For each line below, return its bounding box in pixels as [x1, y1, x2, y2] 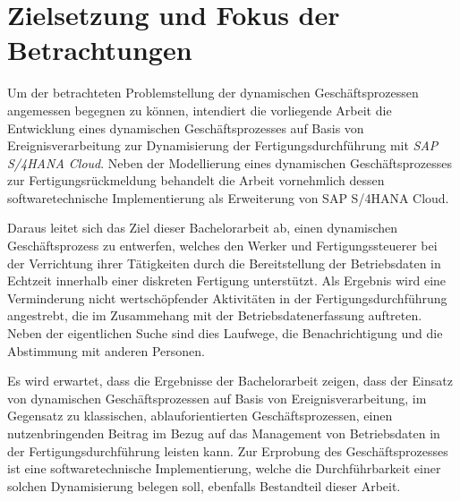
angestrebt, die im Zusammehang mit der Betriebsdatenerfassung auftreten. [7, 306, 422, 325]
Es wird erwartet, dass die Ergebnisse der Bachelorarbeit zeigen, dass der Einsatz [7, 371, 453, 390]
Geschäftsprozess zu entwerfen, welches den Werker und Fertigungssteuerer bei [7, 236, 438, 255]
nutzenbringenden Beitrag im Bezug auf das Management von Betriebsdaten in [7, 424, 440, 442]
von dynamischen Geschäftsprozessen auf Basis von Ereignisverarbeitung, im [7, 388, 427, 407]
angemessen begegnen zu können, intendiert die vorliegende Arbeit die [7, 100, 392, 119]
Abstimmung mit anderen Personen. [7, 341, 205, 360]
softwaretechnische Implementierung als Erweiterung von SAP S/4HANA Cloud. [7, 188, 449, 207]
